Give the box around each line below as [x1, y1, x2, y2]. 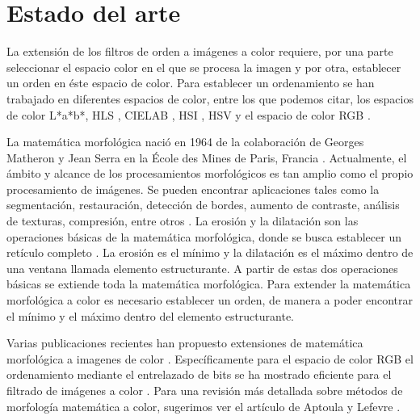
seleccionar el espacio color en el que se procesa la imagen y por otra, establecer [6, 58, 401, 75]
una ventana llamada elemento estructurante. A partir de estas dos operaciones [6, 259, 398, 276]
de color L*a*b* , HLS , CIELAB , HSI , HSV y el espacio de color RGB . [6, 106, 371, 123]
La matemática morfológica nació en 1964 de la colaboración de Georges [6, 133, 364, 150]
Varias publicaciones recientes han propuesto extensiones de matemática [6, 334, 363, 351]
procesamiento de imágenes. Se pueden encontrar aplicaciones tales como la [6, 180, 380, 197]
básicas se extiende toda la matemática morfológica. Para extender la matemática [6, 275, 411, 292]
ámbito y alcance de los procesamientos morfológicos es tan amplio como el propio [6, 165, 414, 182]
